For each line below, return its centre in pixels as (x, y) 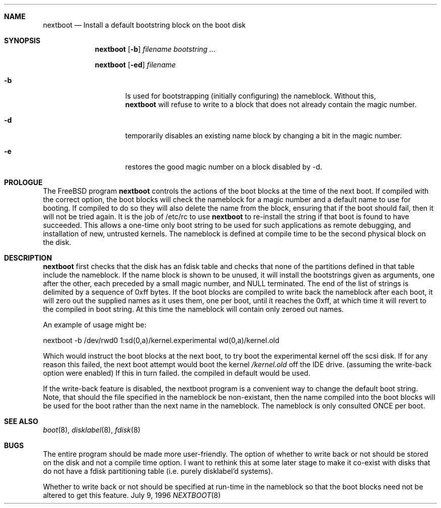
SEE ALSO (21, 421)
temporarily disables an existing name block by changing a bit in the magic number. (264, 136)
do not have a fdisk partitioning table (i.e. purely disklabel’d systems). (158, 471)
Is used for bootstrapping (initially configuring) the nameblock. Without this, (250, 96)
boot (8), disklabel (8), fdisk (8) (92, 430)
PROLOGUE (23, 182)
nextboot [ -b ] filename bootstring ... (155, 49)
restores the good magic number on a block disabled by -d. (224, 167)
